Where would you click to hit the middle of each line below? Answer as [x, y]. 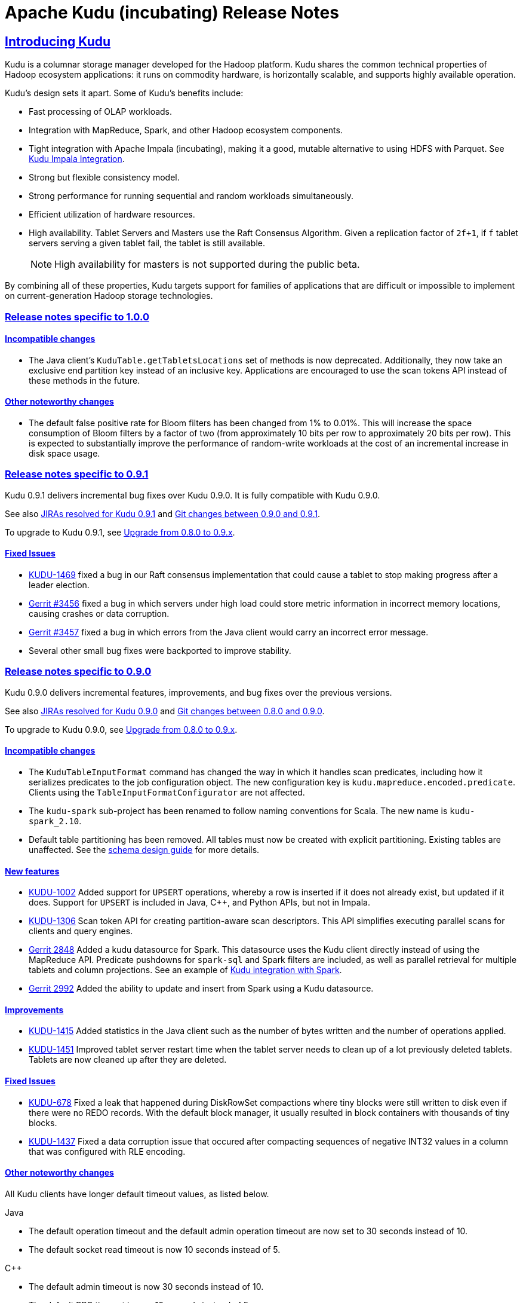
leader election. [59, 585]
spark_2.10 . [55, 821]
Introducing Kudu [58, 41]
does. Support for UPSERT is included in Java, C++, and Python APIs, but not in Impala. [199, 903]
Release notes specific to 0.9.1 [77, 474]
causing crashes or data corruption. [99, 613]
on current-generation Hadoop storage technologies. [109, 296]
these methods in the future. [84, 380]
